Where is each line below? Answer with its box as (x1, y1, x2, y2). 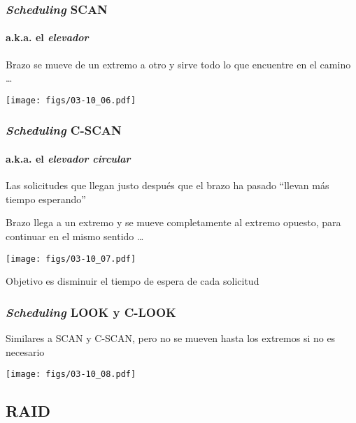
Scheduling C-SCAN (6, 121, 122, 139)
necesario (6, 344, 45, 359)
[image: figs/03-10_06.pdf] (6, 95, 136, 105)
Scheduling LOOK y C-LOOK (6, 303, 176, 320)
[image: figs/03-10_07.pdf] (6, 253, 136, 264)
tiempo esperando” (6, 191, 86, 206)
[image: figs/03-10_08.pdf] (6, 369, 136, 380)
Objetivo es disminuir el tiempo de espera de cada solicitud (6, 274, 259, 288)
